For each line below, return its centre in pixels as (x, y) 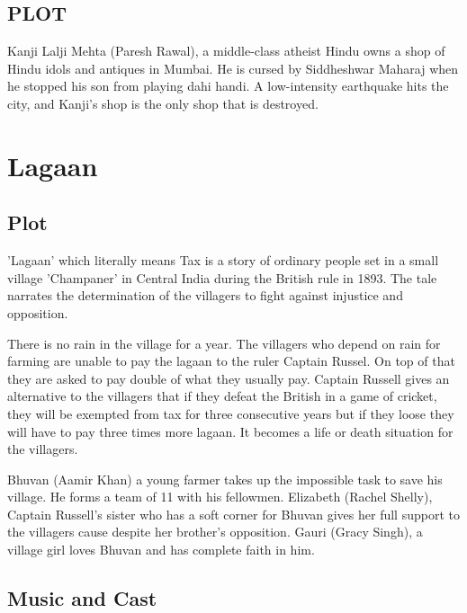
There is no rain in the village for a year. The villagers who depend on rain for (224, 343)
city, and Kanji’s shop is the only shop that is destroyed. (163, 103)
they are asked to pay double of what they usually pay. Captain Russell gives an (229, 378)
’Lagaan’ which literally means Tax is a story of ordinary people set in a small (223, 260)
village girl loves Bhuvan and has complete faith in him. (161, 550)
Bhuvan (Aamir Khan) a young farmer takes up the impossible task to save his (225, 479)
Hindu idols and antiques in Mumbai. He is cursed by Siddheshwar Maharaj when (233, 68)
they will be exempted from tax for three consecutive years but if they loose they (231, 413)
